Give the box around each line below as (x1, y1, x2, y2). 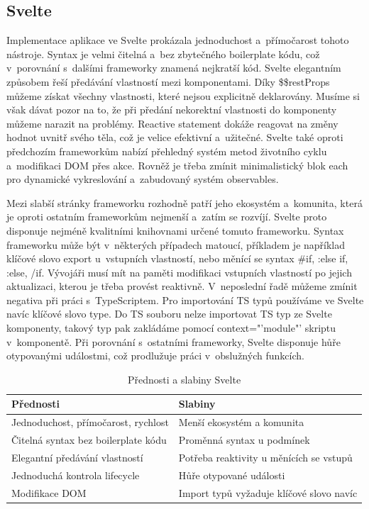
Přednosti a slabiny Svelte (128, 371, 241, 386)
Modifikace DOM (11, 485, 87, 500)
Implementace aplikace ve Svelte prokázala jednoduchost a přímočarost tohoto (6, 33, 349, 47)
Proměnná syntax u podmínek (178, 432, 310, 447)
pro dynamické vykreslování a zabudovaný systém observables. (6, 172, 279, 186)
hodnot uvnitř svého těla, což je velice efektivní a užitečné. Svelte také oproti (6, 130, 343, 145)
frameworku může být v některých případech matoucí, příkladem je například (6, 237, 346, 252)
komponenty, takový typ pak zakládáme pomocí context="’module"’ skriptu (6, 320, 336, 335)
